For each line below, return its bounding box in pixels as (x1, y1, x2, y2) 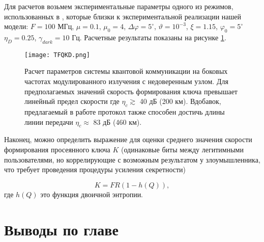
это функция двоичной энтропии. (40, 189, 143, 199)
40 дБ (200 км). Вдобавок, (139, 96, 221, 106)
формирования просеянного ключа (4, 144, 110, 154)
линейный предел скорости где (24, 96, 120, 106)
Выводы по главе (4, 219, 119, 239)
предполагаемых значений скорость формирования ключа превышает (24, 86, 238, 96)
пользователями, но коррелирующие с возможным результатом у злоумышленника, (4, 154, 260, 165)
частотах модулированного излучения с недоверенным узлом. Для (24, 76, 228, 87)
